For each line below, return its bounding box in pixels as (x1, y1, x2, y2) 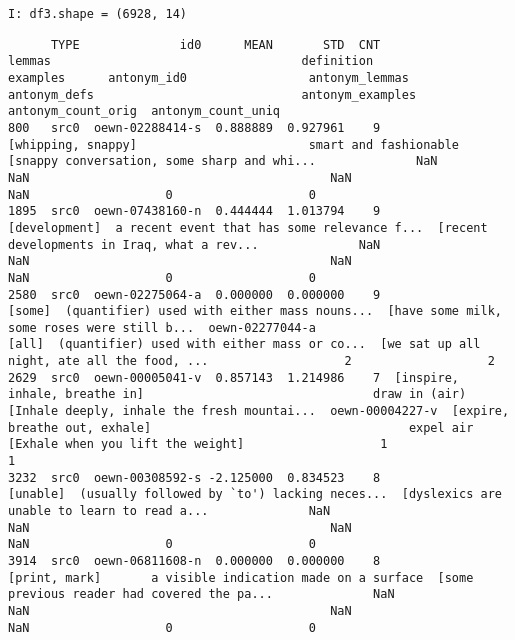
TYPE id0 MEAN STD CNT (50, 37, 381, 52)
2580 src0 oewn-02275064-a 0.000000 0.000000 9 (8, 287, 381, 302)
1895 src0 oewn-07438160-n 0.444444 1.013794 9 (8, 204, 381, 219)
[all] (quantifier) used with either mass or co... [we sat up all (8, 337, 481, 352)
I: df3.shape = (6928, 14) (8, 7, 187, 21)
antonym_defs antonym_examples (8, 87, 417, 102)
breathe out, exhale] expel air (8, 420, 474, 435)
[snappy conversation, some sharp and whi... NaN (8, 154, 438, 169)
